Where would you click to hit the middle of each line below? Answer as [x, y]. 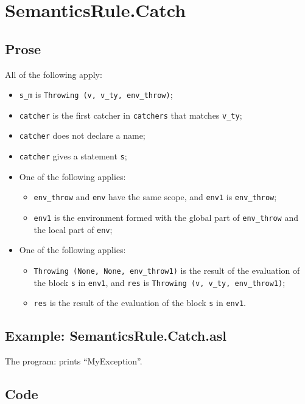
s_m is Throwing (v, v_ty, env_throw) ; [96, 95]
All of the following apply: [54, 74]
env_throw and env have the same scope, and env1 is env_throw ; [155, 197]
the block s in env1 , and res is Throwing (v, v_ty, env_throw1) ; [160, 282]
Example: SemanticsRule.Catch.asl [116, 336]
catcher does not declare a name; [82, 135]
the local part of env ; [73, 229]
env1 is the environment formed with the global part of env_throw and [166, 218]
